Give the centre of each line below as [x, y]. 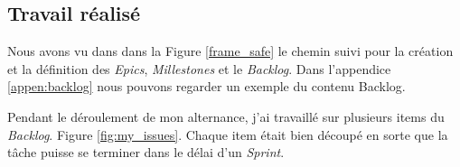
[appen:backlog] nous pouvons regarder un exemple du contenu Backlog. [207, 86]
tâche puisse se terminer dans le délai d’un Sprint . [146, 152]
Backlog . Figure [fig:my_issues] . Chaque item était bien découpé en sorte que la [228, 134]
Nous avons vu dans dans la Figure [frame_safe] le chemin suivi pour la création [230, 51]
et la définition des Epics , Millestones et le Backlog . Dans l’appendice [199, 68]
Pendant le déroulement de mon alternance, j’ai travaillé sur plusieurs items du [226, 116]
